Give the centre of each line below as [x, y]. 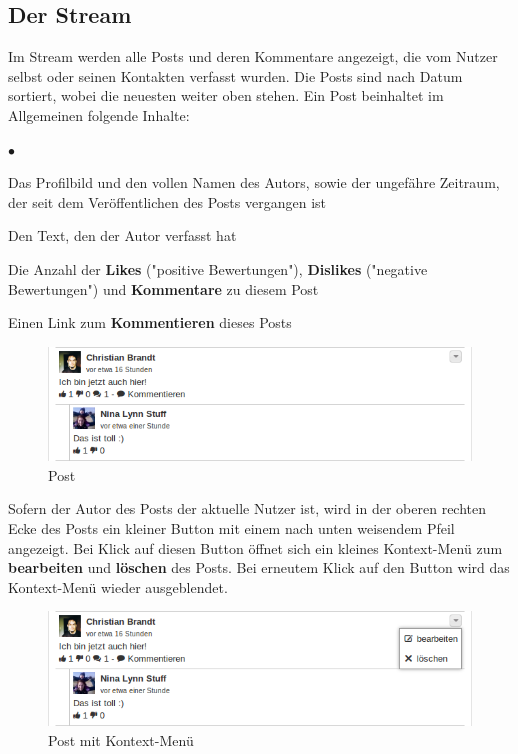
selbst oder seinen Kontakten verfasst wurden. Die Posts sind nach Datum [235, 75]
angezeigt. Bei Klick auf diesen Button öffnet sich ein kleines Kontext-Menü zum [255, 547]
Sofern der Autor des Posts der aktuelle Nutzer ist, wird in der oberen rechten [247, 508]
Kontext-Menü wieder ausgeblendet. [118, 586]
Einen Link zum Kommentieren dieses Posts [150, 322]
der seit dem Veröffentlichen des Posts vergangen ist [167, 201]
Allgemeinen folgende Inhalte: [99, 114]
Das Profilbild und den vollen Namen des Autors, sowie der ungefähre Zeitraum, [254, 182]
